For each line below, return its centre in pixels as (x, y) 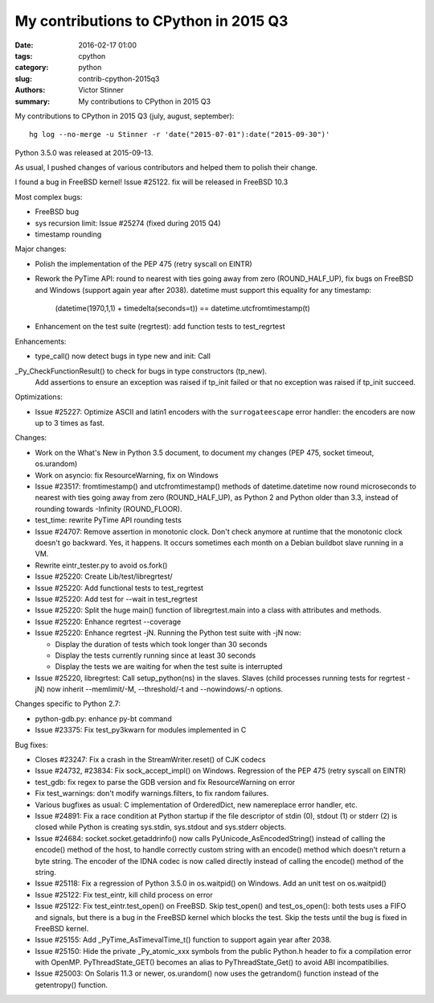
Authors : (30, 90)
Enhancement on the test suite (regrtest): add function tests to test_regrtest (160, 327)
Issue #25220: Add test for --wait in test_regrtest (117, 599)
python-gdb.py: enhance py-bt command (103, 718)
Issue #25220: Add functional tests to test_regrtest (119, 588)
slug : (23, 78)
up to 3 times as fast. (70, 423)
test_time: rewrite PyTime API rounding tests (108, 520)
